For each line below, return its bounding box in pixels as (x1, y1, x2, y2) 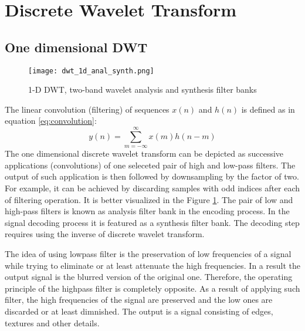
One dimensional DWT (5, 38, 148, 56)
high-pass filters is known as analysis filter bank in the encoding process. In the (5, 205, 290, 217)
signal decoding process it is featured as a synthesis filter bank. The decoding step (5, 216, 300, 228)
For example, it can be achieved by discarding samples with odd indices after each (5, 181, 300, 194)
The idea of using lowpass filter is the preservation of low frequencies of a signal (5, 247, 292, 259)
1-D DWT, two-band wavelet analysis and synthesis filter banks (28, 83, 257, 96)
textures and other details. (5, 316, 100, 329)
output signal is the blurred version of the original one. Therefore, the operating (5, 271, 293, 283)
